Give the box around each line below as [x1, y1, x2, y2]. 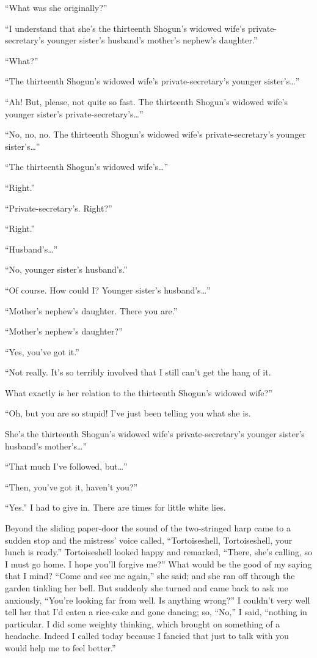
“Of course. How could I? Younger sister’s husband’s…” [5, 283, 211, 296]
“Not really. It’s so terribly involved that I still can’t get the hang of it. [5, 366, 271, 379]
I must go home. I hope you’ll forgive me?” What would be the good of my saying [5, 557, 312, 570]
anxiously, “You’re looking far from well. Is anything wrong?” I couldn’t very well [5, 593, 310, 606]
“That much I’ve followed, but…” [5, 460, 128, 473]
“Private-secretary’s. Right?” [5, 201, 112, 214]
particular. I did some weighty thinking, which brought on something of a [5, 617, 280, 630]
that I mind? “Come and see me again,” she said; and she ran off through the [5, 569, 295, 582]
